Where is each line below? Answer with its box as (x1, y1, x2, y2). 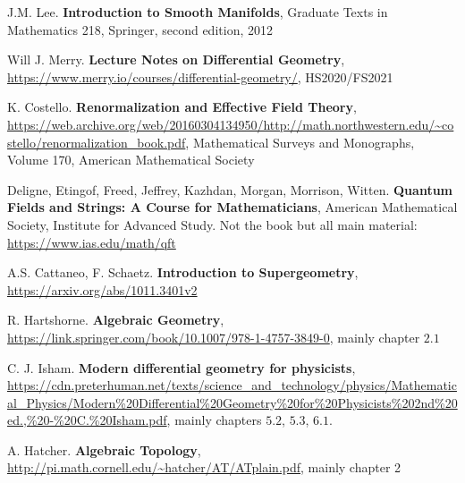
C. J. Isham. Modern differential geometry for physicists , (7, 358, 356, 377)
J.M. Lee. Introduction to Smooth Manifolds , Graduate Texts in (7, 3, 388, 21)
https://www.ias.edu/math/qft (7, 233, 176, 251)
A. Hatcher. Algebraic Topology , (7, 440, 201, 459)
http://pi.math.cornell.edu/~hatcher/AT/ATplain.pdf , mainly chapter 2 (7, 458, 402, 477)
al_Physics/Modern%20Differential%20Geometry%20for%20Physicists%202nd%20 (7, 393, 458, 411)
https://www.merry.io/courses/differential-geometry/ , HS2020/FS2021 (7, 67, 393, 86)
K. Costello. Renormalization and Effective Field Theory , (7, 97, 357, 116)
